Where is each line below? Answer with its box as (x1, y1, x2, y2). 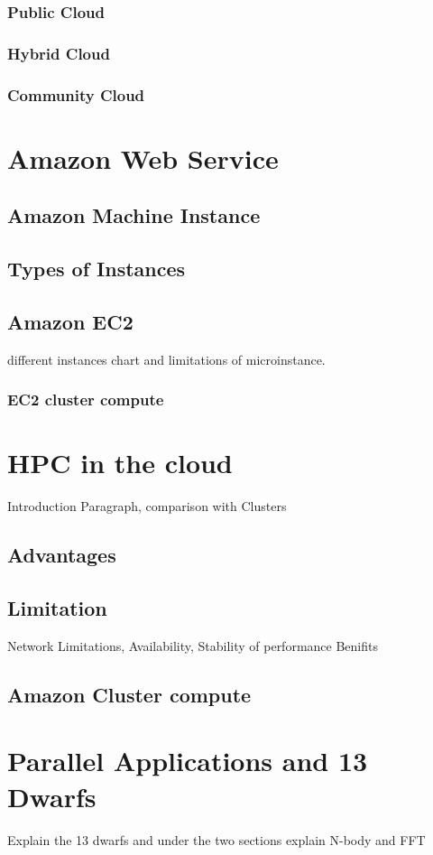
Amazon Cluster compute (7, 680, 252, 708)
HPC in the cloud (7, 444, 233, 481)
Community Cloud (7, 83, 145, 106)
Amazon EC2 (7, 307, 134, 335)
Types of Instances (7, 255, 186, 283)
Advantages (7, 541, 116, 569)
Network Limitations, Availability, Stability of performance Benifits (7, 636, 378, 655)
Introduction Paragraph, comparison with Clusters (7, 497, 287, 516)
